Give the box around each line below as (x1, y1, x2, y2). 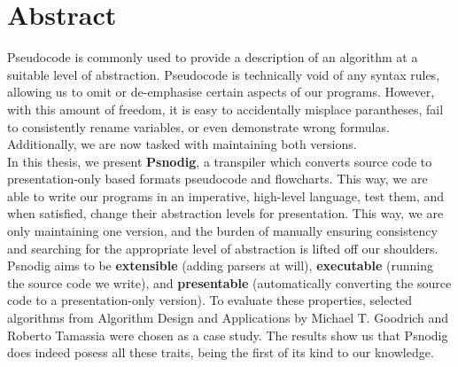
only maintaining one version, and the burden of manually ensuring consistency (7, 222, 438, 240)
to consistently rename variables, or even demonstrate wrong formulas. (7, 117, 390, 136)
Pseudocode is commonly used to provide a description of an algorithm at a (7, 48, 418, 66)
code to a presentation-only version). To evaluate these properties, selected (7, 291, 413, 309)
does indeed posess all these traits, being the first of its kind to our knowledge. (7, 343, 434, 362)
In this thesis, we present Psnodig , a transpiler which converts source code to (7, 152, 432, 170)
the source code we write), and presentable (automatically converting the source (7, 273, 452, 292)
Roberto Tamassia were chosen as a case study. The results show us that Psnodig (7, 325, 448, 344)
